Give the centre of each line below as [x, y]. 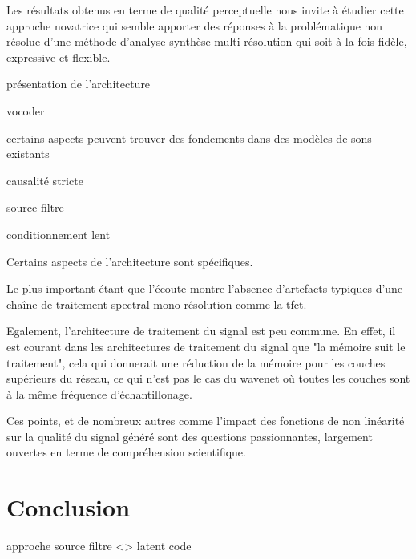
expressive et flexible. [59, 57]
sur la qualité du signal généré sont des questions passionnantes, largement [190, 436]
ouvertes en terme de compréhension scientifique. [126, 452]
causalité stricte [45, 180]
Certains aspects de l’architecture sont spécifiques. [130, 261]
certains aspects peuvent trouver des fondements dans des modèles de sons [189, 138]
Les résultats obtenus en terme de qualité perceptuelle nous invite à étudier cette [205, 10]
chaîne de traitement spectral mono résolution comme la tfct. [157, 304]
